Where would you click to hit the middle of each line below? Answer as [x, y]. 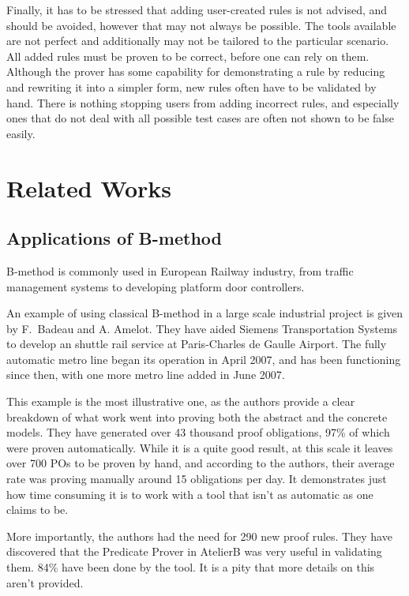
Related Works [89, 187]
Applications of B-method [114, 238]
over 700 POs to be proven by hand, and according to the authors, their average [201, 463]
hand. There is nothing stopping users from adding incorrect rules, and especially [203, 102]
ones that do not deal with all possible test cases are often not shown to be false [200, 118]
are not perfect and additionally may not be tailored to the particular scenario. [198, 41]
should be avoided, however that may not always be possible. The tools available [201, 25]
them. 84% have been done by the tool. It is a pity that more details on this [191, 567]
